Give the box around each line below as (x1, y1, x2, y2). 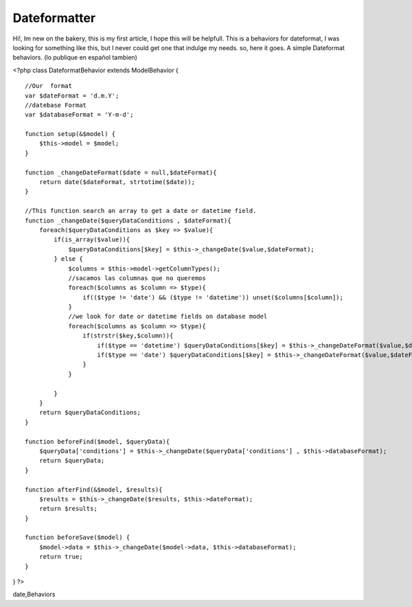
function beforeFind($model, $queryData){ (25, 437, 170, 446)
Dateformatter (12, 10, 96, 25)
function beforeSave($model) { (25, 534, 130, 542)
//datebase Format (25, 101, 87, 109)
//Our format (25, 82, 72, 90)
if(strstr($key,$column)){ (82, 332, 174, 340)
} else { (54, 255, 83, 263)
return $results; (38, 505, 98, 513)
